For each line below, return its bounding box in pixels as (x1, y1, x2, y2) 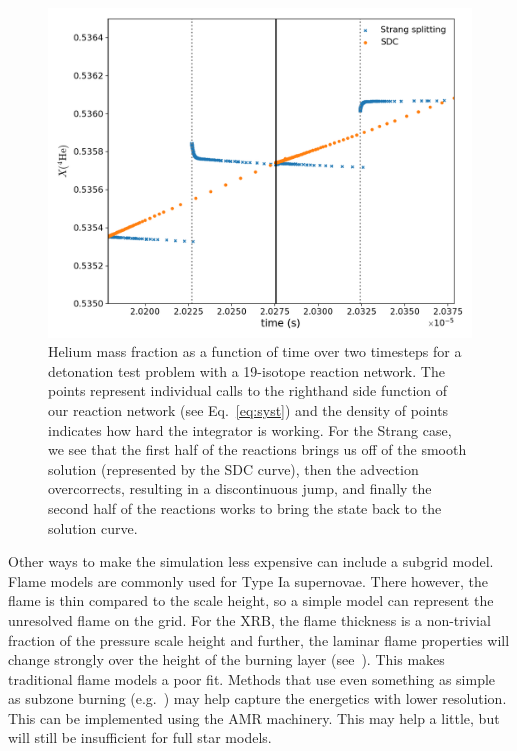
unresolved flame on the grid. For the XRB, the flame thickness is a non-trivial (8, 609, 491, 630)
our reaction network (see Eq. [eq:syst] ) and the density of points (48, 399, 449, 420)
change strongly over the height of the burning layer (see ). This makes (8, 649, 445, 670)
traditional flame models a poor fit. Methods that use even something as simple (8, 668, 496, 689)
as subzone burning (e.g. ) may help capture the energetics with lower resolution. (8, 688, 507, 709)
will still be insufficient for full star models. (8, 727, 272, 748)
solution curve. (48, 517, 138, 538)
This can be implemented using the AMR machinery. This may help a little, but (8, 707, 500, 728)
